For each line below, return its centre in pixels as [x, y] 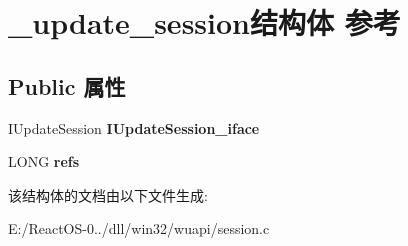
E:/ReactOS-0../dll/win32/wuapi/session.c [139, 228]
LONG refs [44, 161]
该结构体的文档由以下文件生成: [108, 194]
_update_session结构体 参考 [204, 22]
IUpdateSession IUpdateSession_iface [134, 127]
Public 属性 [67, 85]
